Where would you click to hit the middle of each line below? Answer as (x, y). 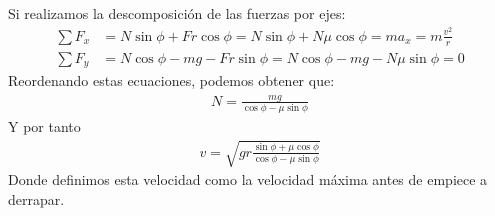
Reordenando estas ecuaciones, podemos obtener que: (171, 80)
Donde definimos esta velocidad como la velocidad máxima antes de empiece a (248, 179)
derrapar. (36, 199)
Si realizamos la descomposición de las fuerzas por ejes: (177, 13)
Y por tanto (44, 126)
